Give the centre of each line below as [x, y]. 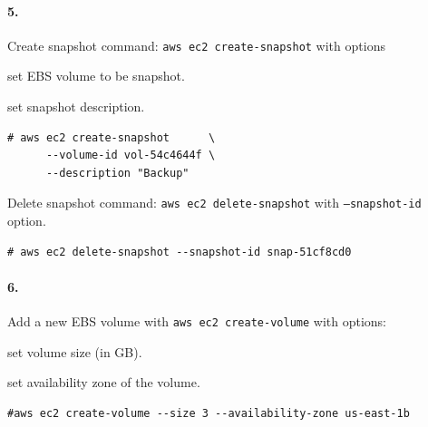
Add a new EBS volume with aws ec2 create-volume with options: [197, 321]
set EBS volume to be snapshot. [96, 76]
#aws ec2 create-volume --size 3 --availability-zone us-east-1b [209, 413]
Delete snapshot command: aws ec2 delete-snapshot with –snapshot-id [214, 203]
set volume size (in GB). [75, 351]
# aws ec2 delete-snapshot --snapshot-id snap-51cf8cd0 [180, 252]
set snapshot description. [76, 107]
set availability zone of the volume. [104, 382]
